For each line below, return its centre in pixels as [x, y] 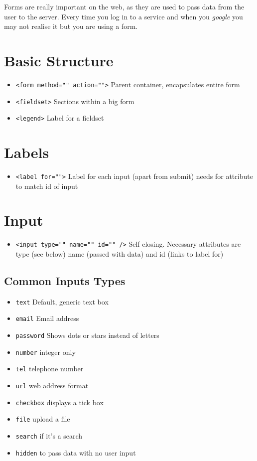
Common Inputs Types [65, 281]
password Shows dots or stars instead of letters [87, 335]
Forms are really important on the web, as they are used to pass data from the [124, 6]
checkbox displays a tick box [60, 402]
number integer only [46, 352]
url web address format [52, 385]
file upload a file [43, 419]
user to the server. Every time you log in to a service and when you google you [124, 16]
